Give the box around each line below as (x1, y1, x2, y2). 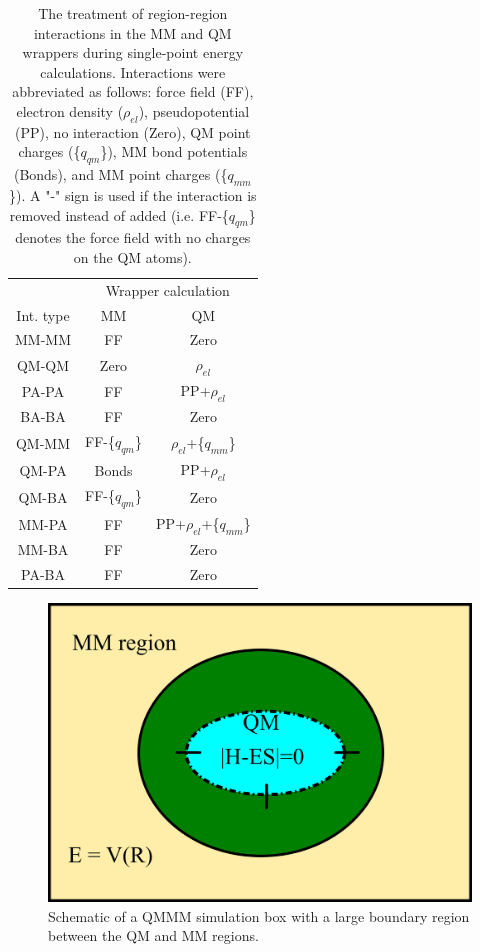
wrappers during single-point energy (22, 42, 244, 63)
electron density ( (16, 100, 124, 121)
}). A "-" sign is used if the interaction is (9, 184, 257, 205)
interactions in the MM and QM (33, 22, 232, 43)
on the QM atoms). (73, 246, 192, 267)
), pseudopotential (138, 100, 250, 121)
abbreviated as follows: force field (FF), (12, 81, 254, 102)
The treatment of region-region (38, 3, 228, 23)
